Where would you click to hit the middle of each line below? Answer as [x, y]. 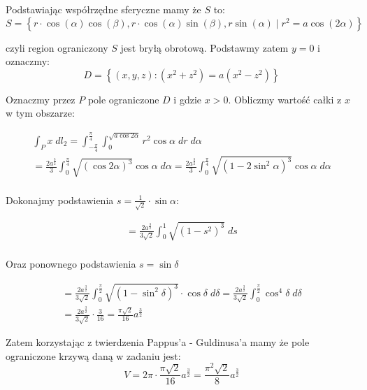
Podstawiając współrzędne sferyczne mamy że [103, 9]
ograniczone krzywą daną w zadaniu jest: [93, 355]
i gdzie [188, 99]
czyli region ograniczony [57, 47]
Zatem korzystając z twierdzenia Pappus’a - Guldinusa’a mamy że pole [158, 342]
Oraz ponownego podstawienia [71, 263]
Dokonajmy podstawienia [60, 200]
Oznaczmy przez [41, 99]
